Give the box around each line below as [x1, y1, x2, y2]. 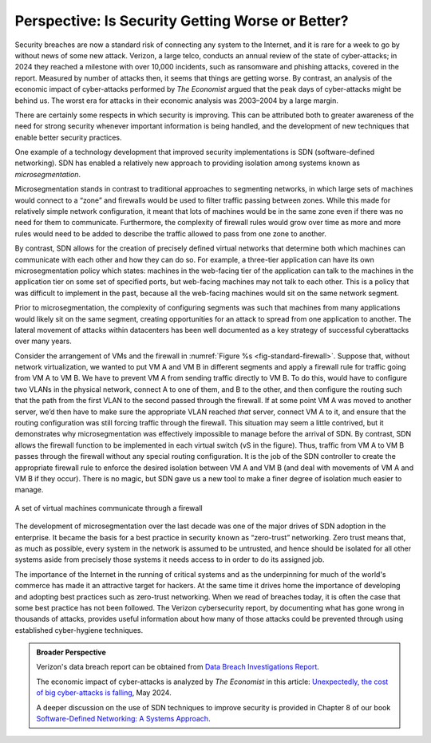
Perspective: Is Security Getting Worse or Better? [14, 12, 349, 30]
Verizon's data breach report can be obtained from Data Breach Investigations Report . [36, 662, 319, 672]
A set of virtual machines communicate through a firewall [14, 503, 203, 512]
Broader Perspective [36, 647, 107, 658]
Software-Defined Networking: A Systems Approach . [36, 714, 211, 724]
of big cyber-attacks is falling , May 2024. [36, 688, 172, 698]
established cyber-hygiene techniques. [14, 625, 144, 634]
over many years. [14, 336, 72, 346]
